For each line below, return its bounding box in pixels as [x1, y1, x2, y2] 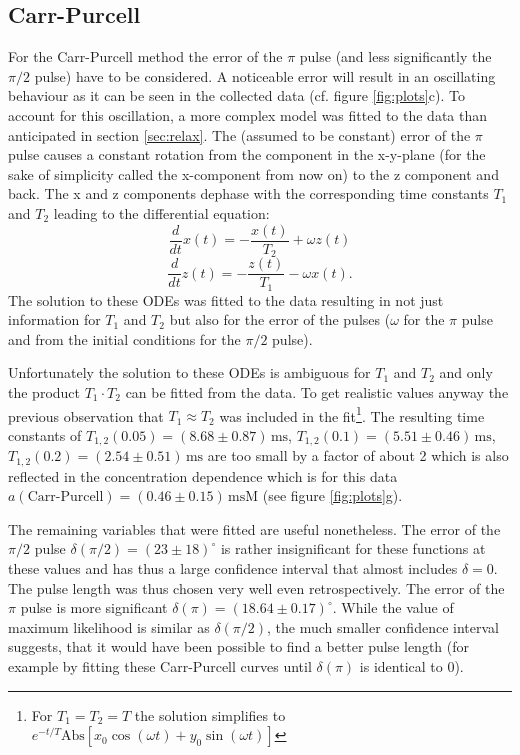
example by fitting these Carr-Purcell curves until [8, 656, 312, 677]
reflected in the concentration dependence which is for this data [8, 465, 398, 486]
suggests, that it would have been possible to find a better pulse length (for [8, 636, 469, 657]
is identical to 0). [359, 656, 464, 677]
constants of [8, 424, 82, 445]
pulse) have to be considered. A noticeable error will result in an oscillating [34, 65, 496, 86]
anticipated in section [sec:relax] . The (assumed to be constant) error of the [8, 124, 471, 145]
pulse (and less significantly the [299, 46, 492, 67]
